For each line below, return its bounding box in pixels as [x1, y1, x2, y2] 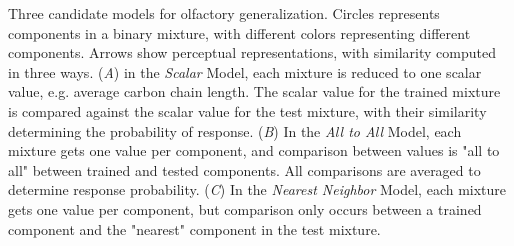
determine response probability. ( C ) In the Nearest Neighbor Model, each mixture [8, 179, 507, 200]
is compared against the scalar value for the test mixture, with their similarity [8, 100, 487, 121]
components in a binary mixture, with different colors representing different [8, 22, 471, 43]
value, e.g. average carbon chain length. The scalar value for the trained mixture [8, 81, 501, 102]
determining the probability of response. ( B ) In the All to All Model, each [8, 120, 462, 141]
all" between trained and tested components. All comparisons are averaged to [8, 159, 481, 180]
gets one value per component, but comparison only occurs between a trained [8, 198, 482, 219]
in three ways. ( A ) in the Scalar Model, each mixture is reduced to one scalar [8, 61, 482, 82]
